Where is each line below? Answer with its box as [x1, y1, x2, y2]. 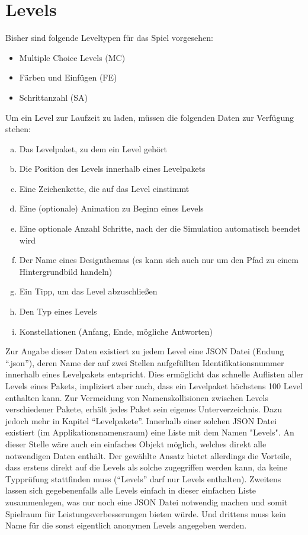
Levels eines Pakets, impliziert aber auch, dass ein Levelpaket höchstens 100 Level [5, 380, 303, 392]
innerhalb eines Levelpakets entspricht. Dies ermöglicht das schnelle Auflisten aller [5, 368, 304, 380]
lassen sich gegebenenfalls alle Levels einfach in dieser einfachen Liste [5, 484, 256, 496]
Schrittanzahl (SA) [19, 91, 88, 103]
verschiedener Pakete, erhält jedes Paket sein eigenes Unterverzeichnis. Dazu [5, 403, 282, 415]
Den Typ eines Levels [19, 305, 97, 318]
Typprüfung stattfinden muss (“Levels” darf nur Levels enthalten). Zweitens [5, 472, 281, 485]
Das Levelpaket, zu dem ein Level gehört [19, 142, 167, 155]
